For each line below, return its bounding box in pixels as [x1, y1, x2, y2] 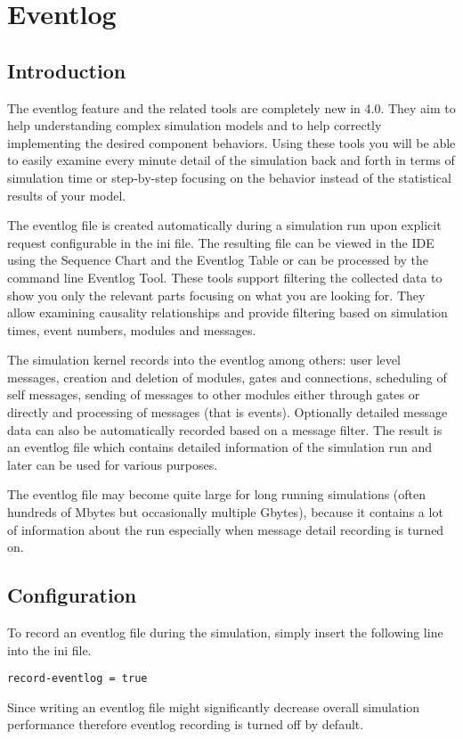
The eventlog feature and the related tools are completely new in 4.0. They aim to [7, 98, 456, 117]
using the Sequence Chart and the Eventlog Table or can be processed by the [7, 250, 429, 269]
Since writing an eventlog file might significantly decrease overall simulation [7, 697, 420, 716]
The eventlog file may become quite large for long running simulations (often [7, 485, 426, 504]
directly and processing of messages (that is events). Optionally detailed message [7, 403, 448, 422]
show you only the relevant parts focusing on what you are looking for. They [7, 285, 426, 304]
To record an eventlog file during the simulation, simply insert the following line [7, 623, 443, 642]
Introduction [7, 56, 126, 84]
